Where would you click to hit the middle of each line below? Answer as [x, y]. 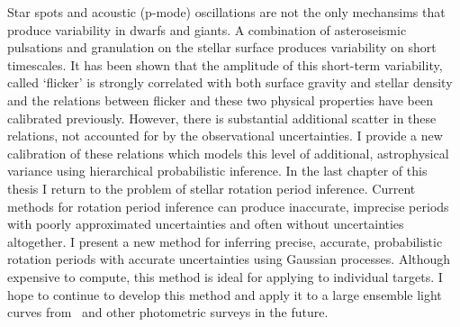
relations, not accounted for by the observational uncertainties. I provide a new [225, 136]
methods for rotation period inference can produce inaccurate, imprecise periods [228, 206]
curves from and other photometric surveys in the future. [168, 312]
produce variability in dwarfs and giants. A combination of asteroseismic [207, 29]
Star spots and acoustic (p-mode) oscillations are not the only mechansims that [226, 12]
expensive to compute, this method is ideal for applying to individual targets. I [225, 276]
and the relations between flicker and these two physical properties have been [220, 100]
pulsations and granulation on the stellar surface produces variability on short [222, 47]
